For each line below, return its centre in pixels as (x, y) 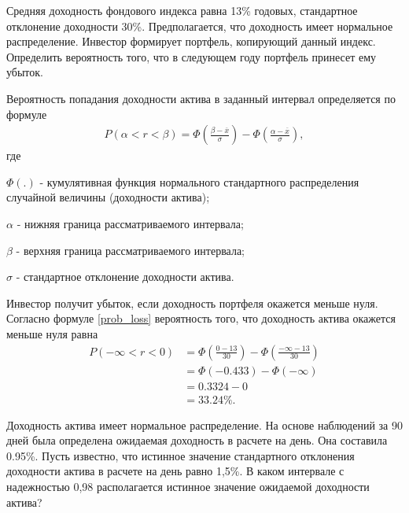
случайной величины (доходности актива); (108, 197)
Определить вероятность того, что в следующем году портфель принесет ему (191, 56)
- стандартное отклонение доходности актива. (125, 277)
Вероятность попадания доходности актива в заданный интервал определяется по (201, 98)
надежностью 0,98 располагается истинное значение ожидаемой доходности (188, 487)
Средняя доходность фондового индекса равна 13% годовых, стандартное (182, 10)
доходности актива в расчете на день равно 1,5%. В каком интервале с (175, 471)
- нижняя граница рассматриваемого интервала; (130, 223)
